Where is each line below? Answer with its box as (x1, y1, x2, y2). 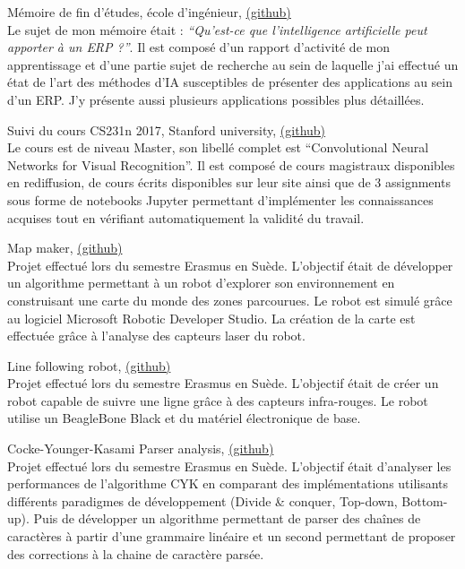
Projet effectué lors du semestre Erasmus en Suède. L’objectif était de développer (7, 255, 453, 274)
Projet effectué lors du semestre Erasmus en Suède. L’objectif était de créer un (7, 374, 439, 392)
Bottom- (401, 491, 448, 510)
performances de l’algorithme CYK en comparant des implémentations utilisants (7, 474, 449, 493)
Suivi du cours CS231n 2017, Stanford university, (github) (7, 120, 326, 139)
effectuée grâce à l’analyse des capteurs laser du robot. (7, 326, 306, 345)
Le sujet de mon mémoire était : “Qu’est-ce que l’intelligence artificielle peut (7, 20, 427, 39)
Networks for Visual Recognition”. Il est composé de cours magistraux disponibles (7, 155, 455, 174)
